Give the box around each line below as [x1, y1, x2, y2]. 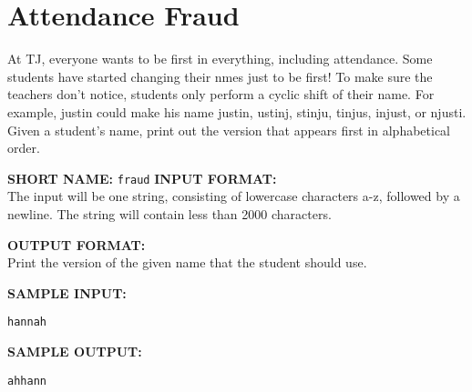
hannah [7, 316, 46, 329]
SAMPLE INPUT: [7, 283, 127, 302]
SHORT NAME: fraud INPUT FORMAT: [7, 168, 277, 187]
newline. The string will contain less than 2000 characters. [7, 204, 332, 223]
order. [7, 138, 40, 157]
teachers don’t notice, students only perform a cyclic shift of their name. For [7, 85, 435, 104]
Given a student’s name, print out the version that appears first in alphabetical [7, 120, 451, 139]
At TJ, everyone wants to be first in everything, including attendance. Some [7, 49, 433, 68]
